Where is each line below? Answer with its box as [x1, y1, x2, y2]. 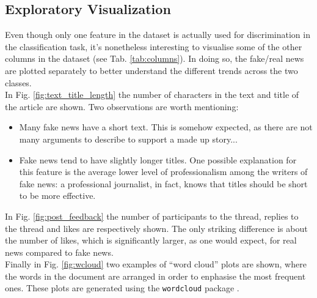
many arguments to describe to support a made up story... [19, 132, 238, 145]
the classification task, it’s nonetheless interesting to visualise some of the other [5, 40, 302, 53]
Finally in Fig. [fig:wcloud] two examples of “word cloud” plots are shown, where [5, 258, 307, 270]
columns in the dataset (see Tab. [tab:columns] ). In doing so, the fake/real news [5, 52, 304, 65]
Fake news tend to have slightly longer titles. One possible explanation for [19, 153, 297, 166]
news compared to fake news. [5, 245, 114, 258]
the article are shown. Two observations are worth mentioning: [5, 100, 239, 113]
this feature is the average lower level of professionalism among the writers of [19, 165, 308, 178]
